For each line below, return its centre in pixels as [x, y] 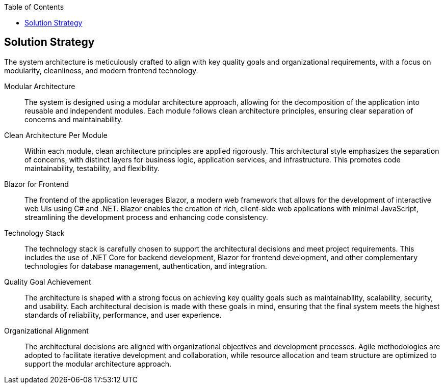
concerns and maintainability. [74, 119]
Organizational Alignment [46, 330]
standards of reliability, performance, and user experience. [123, 315]
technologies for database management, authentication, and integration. [146, 266]
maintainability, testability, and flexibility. [92, 168]
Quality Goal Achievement [48, 282]
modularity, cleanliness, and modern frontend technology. [101, 70]
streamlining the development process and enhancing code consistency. [146, 217]
